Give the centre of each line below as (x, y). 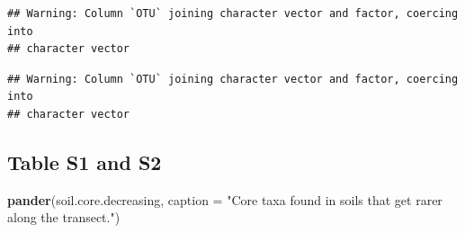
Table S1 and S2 (85, 161)
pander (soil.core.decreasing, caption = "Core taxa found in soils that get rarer (225, 199)
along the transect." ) (64, 217)
